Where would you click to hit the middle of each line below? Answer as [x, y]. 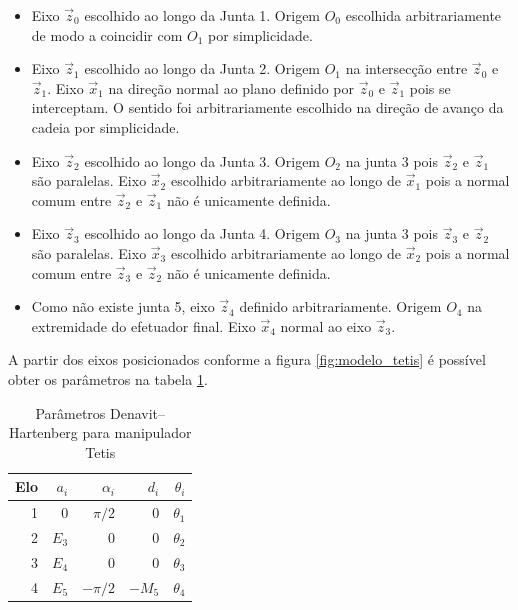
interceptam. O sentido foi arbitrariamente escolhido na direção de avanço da [267, 107]
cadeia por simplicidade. [105, 126]
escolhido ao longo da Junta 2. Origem [202, 68]
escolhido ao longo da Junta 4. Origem [202, 233]
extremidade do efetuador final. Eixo [143, 325]
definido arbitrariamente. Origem [340, 306]
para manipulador [137, 432]
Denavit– [138, 412]
